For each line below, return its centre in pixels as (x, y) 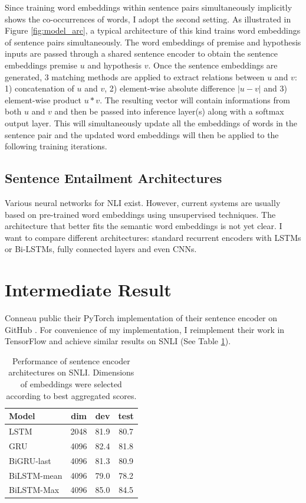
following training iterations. (56, 146)
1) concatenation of (40, 88)
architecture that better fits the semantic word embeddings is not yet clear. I (144, 226)
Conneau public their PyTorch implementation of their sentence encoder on (141, 318)
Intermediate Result (88, 290)
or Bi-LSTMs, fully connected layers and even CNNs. (101, 249)
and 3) (275, 88)
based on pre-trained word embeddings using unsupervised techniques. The (140, 214)
